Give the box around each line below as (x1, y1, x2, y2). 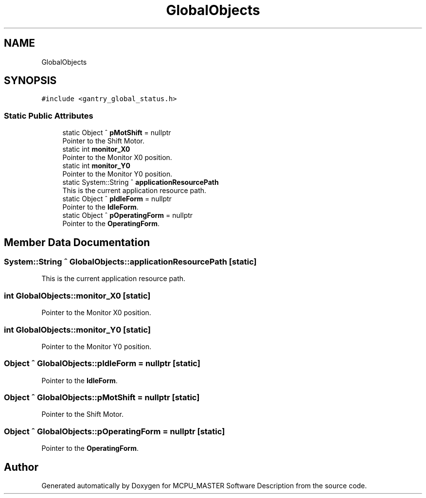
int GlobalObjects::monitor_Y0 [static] (4, 324, 151, 335)
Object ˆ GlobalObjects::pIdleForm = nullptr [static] (4, 358, 200, 369)
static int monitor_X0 (62, 145, 130, 154)
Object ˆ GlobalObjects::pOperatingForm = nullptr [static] (4, 426, 225, 436)
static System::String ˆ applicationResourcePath (62, 178, 219, 187)
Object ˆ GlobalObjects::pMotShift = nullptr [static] (4, 392, 200, 403)
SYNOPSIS (4, 74, 57, 87)
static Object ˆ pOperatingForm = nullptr (62, 211, 193, 220)
